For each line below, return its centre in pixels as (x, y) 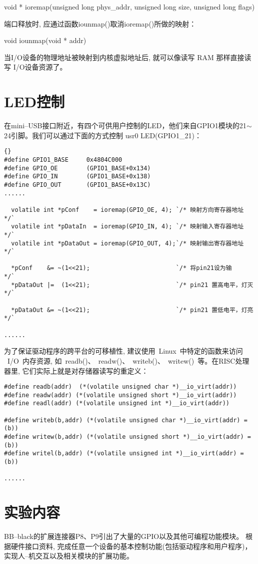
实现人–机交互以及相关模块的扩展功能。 (69, 556)
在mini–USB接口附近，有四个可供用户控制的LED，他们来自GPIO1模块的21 (125, 125)
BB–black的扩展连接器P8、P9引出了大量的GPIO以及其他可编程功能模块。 (124, 536)
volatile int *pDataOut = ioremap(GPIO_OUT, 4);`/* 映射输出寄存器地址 (127, 243)
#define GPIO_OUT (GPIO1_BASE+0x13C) (77, 185)
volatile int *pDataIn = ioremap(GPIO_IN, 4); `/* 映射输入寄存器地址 (127, 227)
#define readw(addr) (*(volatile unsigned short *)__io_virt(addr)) (120, 395)
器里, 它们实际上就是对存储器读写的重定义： (76, 370)
